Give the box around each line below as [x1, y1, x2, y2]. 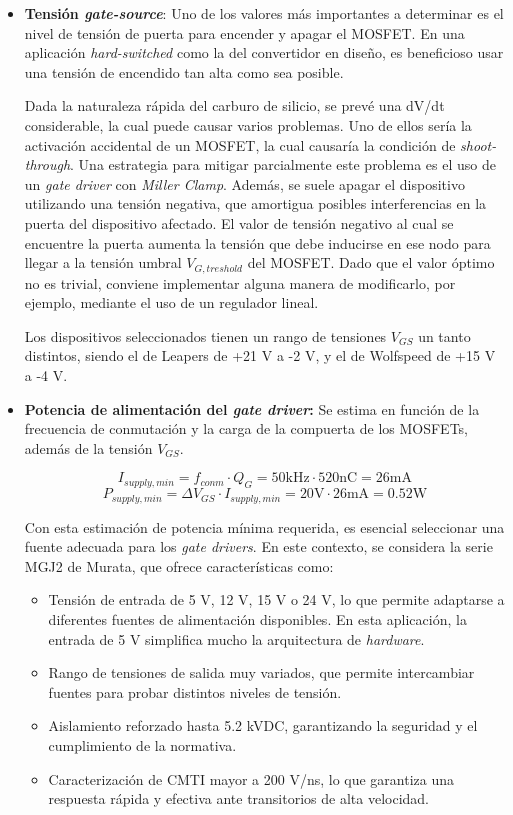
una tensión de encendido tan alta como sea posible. [24, 61, 344, 82]
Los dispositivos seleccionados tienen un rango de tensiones [24, 325, 387, 346]
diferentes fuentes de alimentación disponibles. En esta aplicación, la [48, 608, 467, 629]
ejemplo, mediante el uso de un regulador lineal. [24, 292, 319, 313]
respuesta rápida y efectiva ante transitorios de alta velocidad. [48, 788, 430, 809]
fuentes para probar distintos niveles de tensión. [48, 681, 342, 702]
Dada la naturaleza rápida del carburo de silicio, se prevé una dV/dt [24, 95, 445, 116]
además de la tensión [24, 437, 153, 458]
